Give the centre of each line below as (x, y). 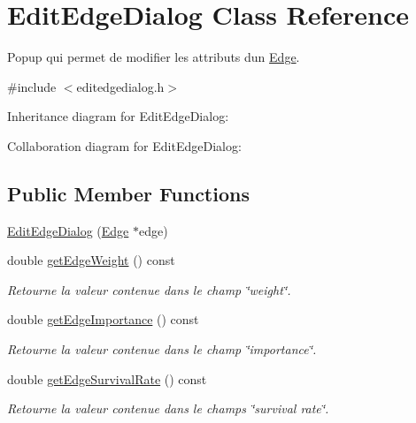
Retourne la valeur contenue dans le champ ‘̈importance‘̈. (162, 349)
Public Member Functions (128, 193)
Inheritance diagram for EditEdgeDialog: (118, 116)
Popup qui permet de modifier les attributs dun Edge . (154, 57)
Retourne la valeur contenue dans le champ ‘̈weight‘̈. (149, 289)
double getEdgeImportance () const (103, 319)
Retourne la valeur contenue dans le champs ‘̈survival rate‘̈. (168, 408)
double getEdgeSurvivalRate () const (107, 378)
